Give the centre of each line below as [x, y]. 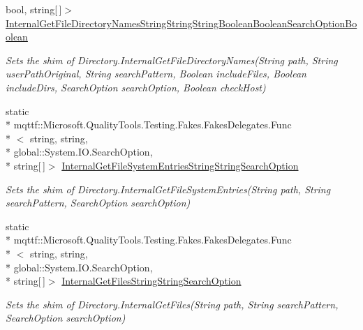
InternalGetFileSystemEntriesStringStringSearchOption [180, 165]
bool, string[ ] [34, 9]
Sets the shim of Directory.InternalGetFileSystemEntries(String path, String [168, 189]
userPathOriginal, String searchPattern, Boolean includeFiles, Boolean [156, 74]
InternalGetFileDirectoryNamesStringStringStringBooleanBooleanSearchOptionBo [181, 23]
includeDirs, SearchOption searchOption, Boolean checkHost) [136, 87]
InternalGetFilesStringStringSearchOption [151, 281]
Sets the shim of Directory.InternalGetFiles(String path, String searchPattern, [172, 304]
